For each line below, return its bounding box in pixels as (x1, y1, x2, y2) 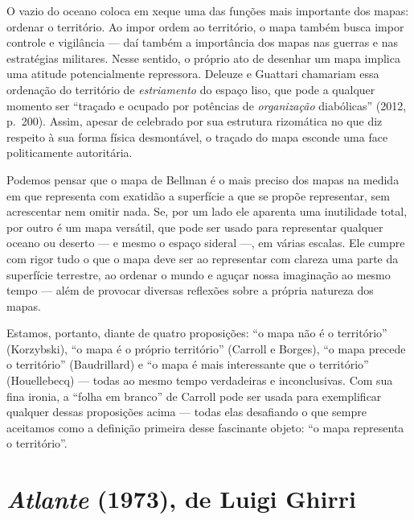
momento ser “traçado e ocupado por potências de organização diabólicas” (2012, (6, 97, 407, 113)
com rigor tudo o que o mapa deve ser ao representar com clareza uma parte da (6, 250, 399, 266)
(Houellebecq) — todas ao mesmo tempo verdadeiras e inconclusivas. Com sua (6, 372, 393, 389)
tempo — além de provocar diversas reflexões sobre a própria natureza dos (6, 282, 374, 299)
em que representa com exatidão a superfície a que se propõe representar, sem (6, 187, 390, 204)
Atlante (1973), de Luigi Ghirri (6, 482, 356, 516)
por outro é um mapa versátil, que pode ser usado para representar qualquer (6, 218, 383, 235)
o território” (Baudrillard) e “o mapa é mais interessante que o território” (6, 356, 369, 373)
